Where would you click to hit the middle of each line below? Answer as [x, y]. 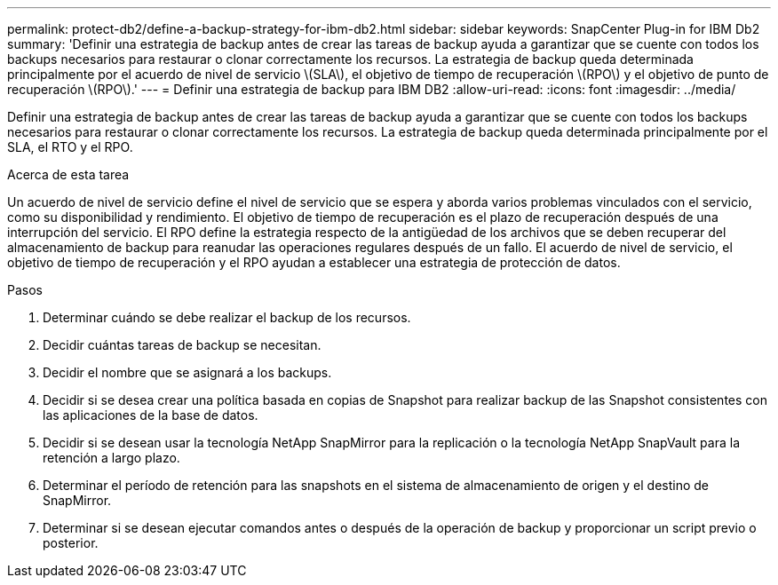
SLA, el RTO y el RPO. [70, 147]
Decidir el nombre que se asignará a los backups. [187, 372]
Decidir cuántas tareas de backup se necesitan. [182, 345]
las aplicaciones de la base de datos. [151, 415]
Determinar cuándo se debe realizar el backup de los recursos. [227, 317]
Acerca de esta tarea [68, 174]
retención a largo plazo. [111, 458]
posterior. [71, 543]
